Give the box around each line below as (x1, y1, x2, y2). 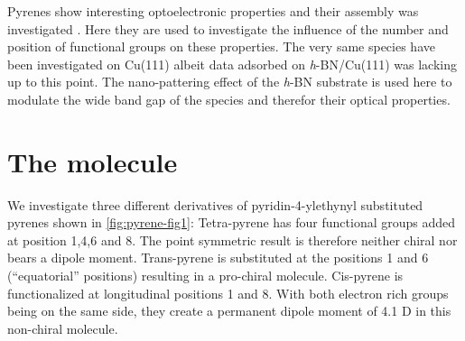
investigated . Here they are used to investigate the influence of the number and (7, 19, 449, 38)
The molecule (7, 143, 178, 180)
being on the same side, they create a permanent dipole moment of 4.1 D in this (7, 301, 451, 320)
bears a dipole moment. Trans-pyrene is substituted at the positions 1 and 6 (7, 248, 429, 267)
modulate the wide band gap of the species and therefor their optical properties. (7, 89, 451, 108)
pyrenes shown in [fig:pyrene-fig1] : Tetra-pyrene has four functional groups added (7, 213, 456, 232)
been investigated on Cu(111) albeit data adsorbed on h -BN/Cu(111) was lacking (7, 54, 458, 73)
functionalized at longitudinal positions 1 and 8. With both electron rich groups (7, 283, 449, 302)
